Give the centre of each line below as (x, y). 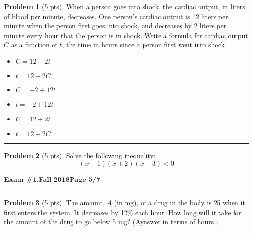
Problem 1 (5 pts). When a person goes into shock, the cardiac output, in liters (125, 6)
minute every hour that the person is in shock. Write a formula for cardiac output (126, 35)
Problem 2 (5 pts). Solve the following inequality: (80, 155)
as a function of (34, 45)
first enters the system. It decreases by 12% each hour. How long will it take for (123, 212)
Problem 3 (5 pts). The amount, (54, 203)
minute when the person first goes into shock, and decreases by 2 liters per (115, 26)
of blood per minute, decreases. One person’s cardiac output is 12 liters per (116, 16)
